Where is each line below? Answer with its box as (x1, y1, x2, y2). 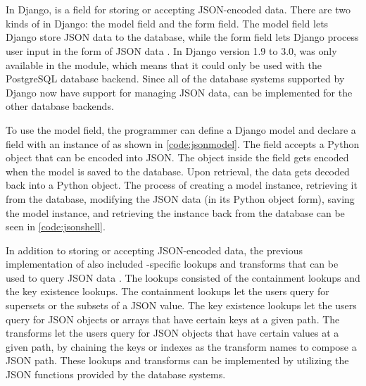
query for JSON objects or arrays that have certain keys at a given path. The (6, 311, 340, 326)
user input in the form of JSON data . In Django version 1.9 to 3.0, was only (6, 43, 337, 58)
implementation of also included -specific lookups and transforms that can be (6, 256, 339, 271)
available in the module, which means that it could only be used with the (6, 57, 322, 72)
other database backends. (6, 99, 114, 113)
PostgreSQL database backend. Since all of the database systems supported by (6, 71, 345, 86)
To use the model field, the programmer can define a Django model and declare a (6, 122, 356, 137)
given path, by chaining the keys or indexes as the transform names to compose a (6, 339, 357, 354)
